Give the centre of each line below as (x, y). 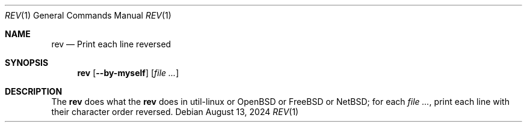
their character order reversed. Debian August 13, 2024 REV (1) (175, 112)
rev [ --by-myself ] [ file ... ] (128, 73)
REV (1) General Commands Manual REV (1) (88, 15)
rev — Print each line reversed (111, 44)
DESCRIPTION (34, 91)
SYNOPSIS (27, 63)
